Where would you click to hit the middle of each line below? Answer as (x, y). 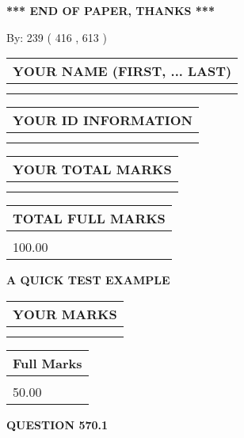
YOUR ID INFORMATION (103, 120)
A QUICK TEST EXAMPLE (88, 280)
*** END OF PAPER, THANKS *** (111, 10)
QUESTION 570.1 (57, 424)
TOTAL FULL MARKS (89, 219)
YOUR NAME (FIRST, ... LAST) (122, 71)
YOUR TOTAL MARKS (92, 169)
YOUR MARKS (65, 314)
